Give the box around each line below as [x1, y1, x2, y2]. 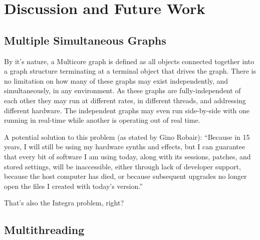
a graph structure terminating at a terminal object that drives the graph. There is [4, 66, 256, 76]
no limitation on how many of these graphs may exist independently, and [4, 75, 228, 86]
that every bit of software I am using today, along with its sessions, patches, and [4, 151, 251, 161]
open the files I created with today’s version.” [4, 180, 143, 191]
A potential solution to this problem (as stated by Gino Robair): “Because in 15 [4, 131, 250, 142]
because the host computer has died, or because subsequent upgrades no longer [4, 171, 247, 181]
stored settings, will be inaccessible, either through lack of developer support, [4, 161, 241, 171]
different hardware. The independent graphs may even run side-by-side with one [4, 105, 250, 115]
